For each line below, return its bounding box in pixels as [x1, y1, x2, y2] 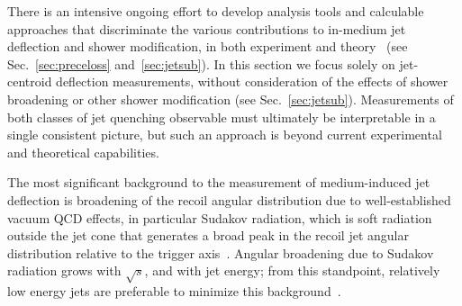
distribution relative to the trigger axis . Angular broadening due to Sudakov [7, 243, 434, 262]
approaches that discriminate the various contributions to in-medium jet [7, 19, 406, 38]
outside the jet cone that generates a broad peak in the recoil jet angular [7, 226, 409, 245]
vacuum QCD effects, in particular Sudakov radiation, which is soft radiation [7, 208, 432, 227]
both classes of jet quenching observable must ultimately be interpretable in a [7, 107, 436, 126]
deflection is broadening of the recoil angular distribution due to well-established [7, 190, 451, 209]
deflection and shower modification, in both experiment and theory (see [7, 37, 408, 56]
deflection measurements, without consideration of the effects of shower [56, 72, 448, 91]
